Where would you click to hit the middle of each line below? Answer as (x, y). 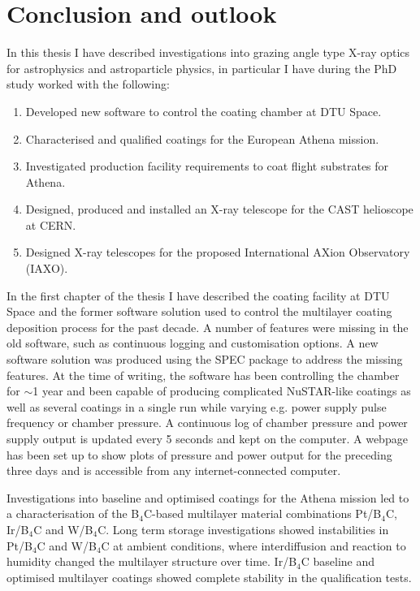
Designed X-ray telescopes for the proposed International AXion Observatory (218, 252)
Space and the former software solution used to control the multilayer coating (199, 311)
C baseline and (338, 561)
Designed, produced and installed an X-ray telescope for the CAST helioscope (219, 209)
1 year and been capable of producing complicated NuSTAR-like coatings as (222, 391)
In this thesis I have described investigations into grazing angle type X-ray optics (208, 52)
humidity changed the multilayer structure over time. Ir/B (152, 561)
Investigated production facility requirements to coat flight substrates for (207, 166)
